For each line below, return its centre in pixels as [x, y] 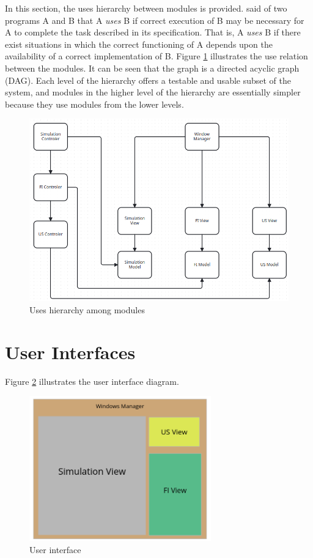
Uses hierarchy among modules [87, 309]
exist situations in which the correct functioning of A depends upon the [139, 44]
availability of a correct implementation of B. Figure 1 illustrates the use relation [156, 56]
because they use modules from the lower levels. [94, 104]
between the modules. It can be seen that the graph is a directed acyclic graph [152, 68]
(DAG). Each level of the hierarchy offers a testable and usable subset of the [148, 80]
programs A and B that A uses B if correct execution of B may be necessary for [155, 20]
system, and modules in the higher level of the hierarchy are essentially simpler [153, 92]
